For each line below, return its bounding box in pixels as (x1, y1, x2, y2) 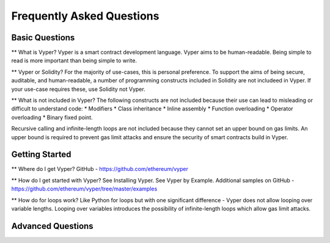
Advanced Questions (11, 220, 94, 231)
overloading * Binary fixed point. (11, 114, 93, 121)
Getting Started (11, 150, 71, 160)
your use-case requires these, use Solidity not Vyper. (11, 85, 146, 93)
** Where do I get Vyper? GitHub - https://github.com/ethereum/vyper (11, 165, 189, 173)
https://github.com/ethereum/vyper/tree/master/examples (11, 185, 158, 192)
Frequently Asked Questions (11, 9, 159, 23)
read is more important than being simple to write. (11, 57, 137, 64)
